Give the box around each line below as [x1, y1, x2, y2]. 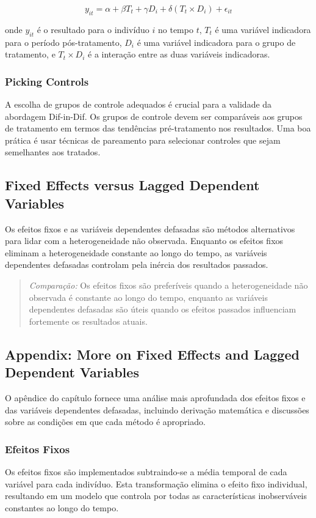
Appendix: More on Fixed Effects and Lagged [5, 344, 300, 363]
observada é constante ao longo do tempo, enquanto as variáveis [29, 290, 268, 303]
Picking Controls [5, 73, 89, 89]
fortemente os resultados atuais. [29, 314, 148, 327]
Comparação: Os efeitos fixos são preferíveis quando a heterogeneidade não [29, 278, 308, 291]
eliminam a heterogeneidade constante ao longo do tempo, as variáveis [5, 246, 267, 259]
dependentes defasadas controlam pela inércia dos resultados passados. [5, 258, 268, 271]
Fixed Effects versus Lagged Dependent [5, 176, 260, 194]
